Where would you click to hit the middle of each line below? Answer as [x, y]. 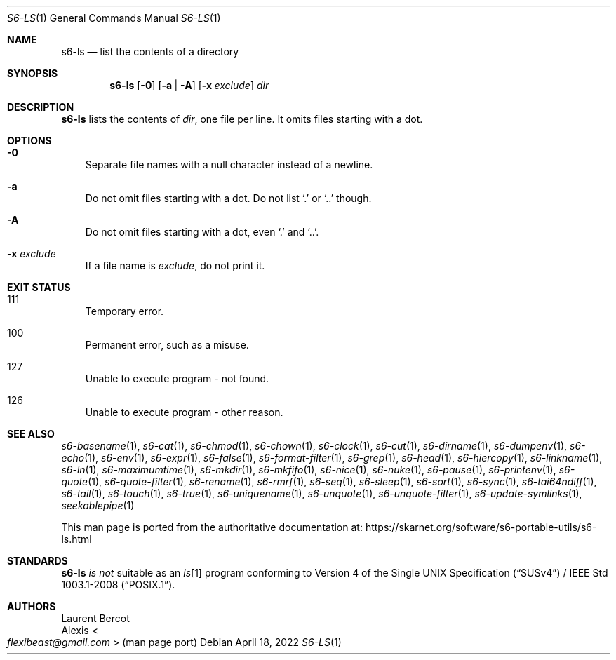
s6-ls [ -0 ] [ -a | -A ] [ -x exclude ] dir [189, 85]
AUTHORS [32, 606]
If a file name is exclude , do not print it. [175, 265]
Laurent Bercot [95, 618]
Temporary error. [125, 311]
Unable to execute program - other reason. [184, 412]
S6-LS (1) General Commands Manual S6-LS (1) [114, 18]
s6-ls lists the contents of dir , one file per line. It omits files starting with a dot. [242, 119]
